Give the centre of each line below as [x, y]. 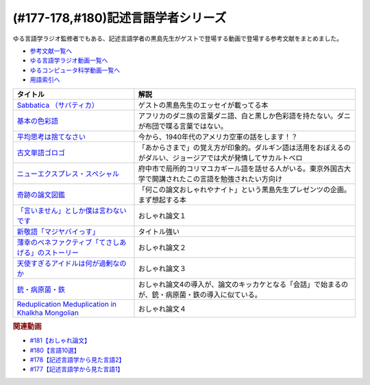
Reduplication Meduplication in [66, 304]
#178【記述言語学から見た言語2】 [77, 360]
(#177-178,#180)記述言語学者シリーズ [120, 18]
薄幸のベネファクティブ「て [61, 242]
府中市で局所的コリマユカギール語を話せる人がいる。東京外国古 [241, 168]
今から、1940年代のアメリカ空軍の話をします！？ [218, 137]
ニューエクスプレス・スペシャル [68, 174]
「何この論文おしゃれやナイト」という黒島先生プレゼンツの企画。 [245, 189]
